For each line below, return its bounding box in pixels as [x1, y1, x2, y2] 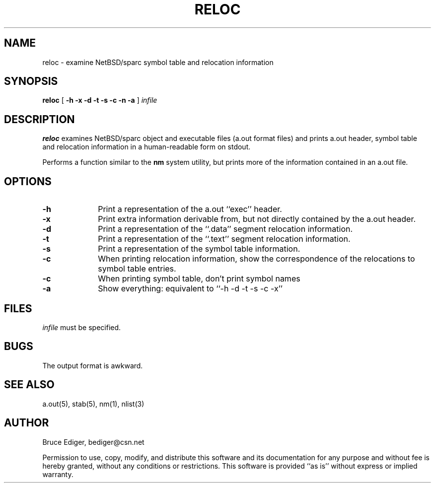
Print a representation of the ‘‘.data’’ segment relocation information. [98, 224, 353, 234]
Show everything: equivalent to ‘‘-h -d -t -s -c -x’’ [98, 283, 283, 294]
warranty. [42, 470, 73, 479]
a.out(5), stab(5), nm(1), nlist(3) [42, 399, 145, 408]
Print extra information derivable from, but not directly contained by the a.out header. [98, 214, 416, 224]
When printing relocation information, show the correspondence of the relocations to [98, 254, 415, 264]
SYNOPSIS [4, 75, 58, 88]
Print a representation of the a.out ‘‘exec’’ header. [98, 204, 282, 214]
